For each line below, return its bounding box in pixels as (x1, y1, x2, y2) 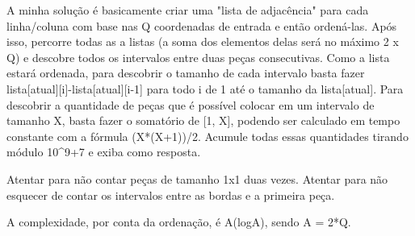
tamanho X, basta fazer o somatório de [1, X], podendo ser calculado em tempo (6, 112, 400, 129)
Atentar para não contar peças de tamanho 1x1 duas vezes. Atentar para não (6, 170, 388, 187)
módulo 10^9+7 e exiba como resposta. (6, 143, 201, 160)
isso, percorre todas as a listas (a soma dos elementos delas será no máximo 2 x (6, 33, 399, 50)
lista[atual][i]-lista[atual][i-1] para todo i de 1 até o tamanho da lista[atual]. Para (6, 80, 404, 97)
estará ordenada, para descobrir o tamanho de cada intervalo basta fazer (6, 64, 365, 81)
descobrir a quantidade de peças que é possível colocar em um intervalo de (6, 96, 375, 113)
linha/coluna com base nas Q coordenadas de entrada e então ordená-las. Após (6, 17, 397, 34)
